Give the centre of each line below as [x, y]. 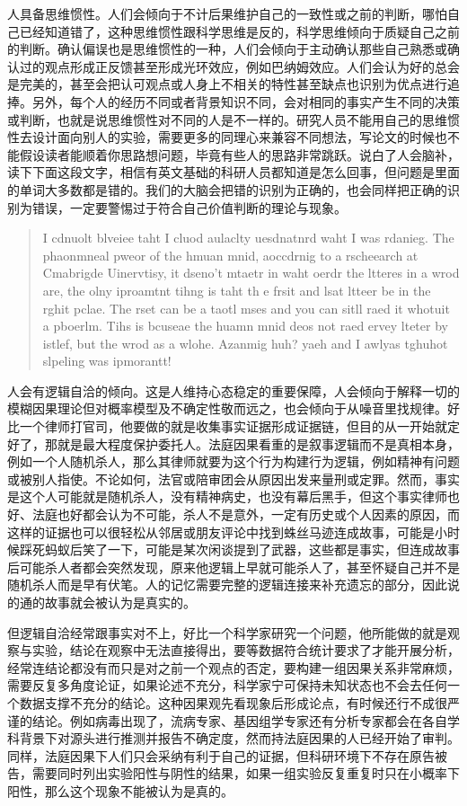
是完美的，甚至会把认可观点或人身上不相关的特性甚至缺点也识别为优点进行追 [233, 84]
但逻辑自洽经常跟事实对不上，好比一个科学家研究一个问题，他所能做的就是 [227, 632]
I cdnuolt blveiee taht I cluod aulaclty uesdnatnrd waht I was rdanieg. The [248, 238]
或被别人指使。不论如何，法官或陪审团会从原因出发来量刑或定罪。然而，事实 [233, 478]
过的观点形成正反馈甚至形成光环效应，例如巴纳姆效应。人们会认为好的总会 [239, 66]
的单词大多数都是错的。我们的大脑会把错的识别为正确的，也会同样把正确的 [227, 189]
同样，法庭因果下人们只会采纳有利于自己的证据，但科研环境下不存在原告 [221, 755]
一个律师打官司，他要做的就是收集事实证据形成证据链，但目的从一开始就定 [239, 426]
